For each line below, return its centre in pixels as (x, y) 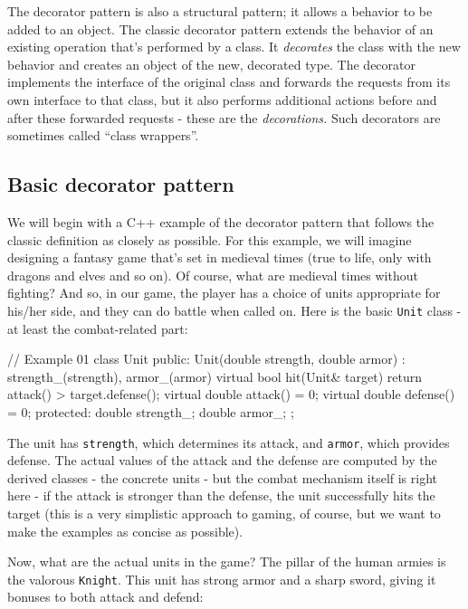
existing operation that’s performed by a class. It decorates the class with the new (234, 47)
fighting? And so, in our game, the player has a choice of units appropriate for (224, 293)
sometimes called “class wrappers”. (103, 135)
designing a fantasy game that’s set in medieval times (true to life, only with (220, 257)
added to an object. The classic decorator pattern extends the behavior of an (220, 29)
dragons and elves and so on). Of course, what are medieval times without (213, 275)
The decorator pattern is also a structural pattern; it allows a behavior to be (220, 11)
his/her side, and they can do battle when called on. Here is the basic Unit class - (234, 310)
